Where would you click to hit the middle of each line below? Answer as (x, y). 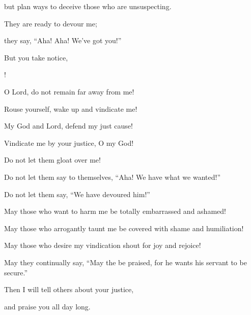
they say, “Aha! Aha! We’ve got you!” (63, 40)
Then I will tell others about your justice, (69, 289)
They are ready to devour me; (51, 23)
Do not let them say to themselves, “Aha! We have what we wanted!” (113, 177)
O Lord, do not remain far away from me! (69, 91)
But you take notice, (36, 57)
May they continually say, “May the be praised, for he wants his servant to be (125, 262)
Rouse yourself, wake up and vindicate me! (71, 108)
